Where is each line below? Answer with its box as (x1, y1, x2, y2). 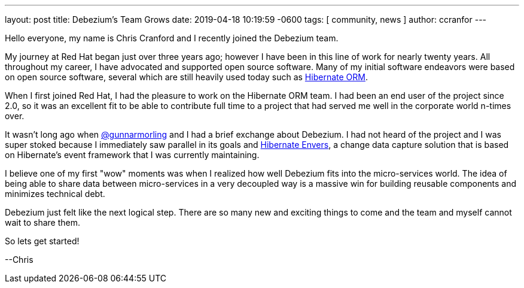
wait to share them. (5, 217, 80, 228)
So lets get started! (5, 236, 80, 246)
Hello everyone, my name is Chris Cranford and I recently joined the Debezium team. (5, 33, 339, 43)
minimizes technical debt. (5, 189, 105, 199)
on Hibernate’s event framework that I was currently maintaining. (5, 150, 260, 160)
